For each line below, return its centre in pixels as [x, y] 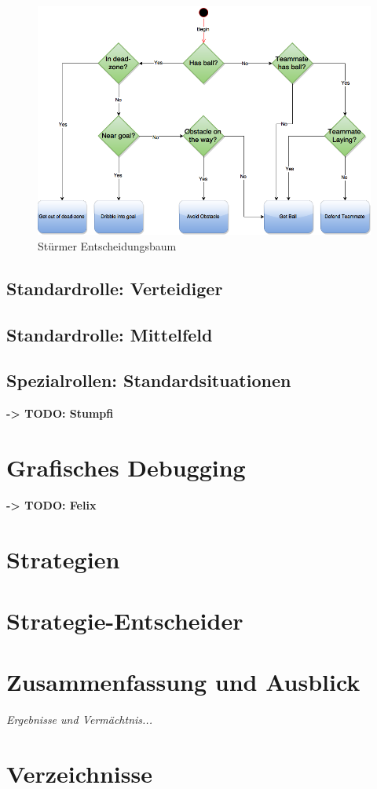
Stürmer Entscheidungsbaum [107, 245]
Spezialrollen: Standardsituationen [149, 380]
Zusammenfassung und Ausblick [183, 682]
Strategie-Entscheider [125, 621]
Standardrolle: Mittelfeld [110, 334]
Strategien [63, 559]
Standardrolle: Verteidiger [115, 288]
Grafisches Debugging [126, 467]
